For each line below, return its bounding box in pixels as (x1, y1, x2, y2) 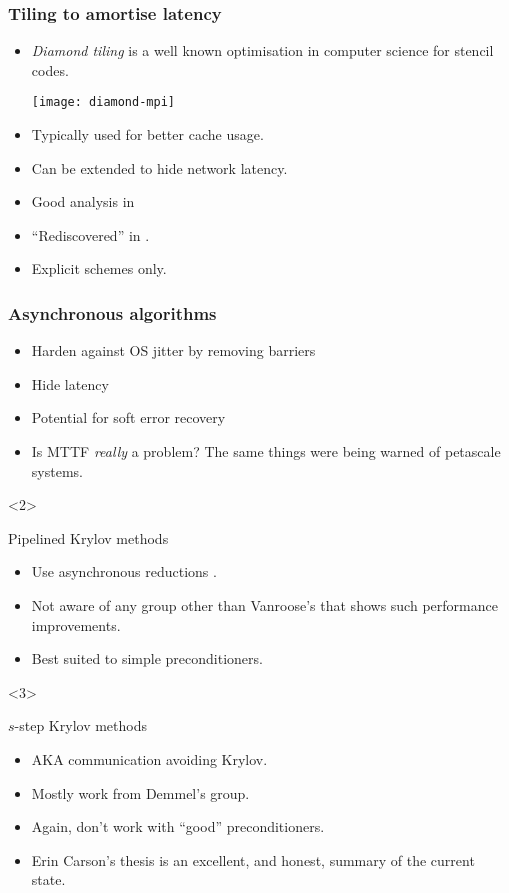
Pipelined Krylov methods (8, 527, 169, 548)
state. (31, 869, 66, 890)
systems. (31, 460, 83, 481)
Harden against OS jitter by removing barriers (31, 340, 316, 361)
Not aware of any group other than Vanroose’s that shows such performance (31, 595, 498, 615)
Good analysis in (31, 191, 135, 212)
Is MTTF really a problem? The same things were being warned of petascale (31, 441, 501, 462)
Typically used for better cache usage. (31, 124, 264, 145)
